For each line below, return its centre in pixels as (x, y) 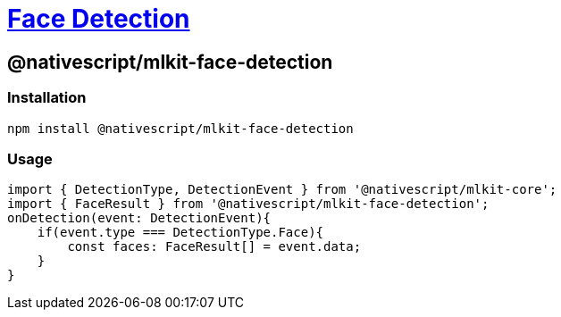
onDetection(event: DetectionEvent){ (139, 218)
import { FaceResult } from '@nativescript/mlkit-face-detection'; (248, 204)
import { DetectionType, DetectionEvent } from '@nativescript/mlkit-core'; (282, 190)
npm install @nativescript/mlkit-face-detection (180, 128)
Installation (47, 98)
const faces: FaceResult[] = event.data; (214, 247)
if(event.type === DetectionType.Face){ (180, 233)
